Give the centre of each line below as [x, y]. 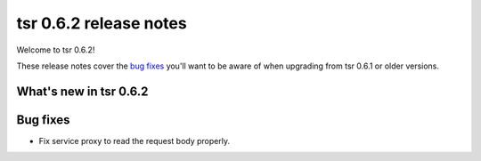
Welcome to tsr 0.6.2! [56, 50]
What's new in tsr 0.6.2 [82, 91]
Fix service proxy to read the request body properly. [135, 141]
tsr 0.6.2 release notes [102, 23]
